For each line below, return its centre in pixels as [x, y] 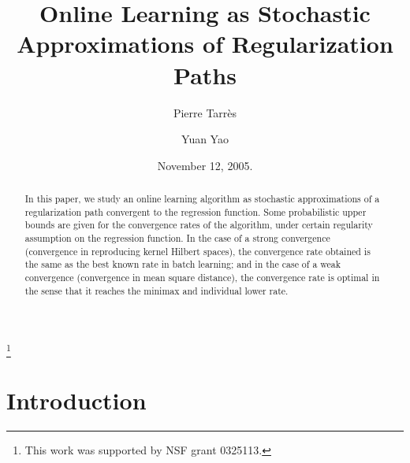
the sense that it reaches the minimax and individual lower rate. [157, 290]
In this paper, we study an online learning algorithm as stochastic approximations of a [202, 199]
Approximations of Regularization [205, 44]
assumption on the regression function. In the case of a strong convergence [177, 238]
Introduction [76, 400]
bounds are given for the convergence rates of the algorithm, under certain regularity [199, 225]
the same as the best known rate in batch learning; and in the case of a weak [183, 264]
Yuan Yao [205, 139]
